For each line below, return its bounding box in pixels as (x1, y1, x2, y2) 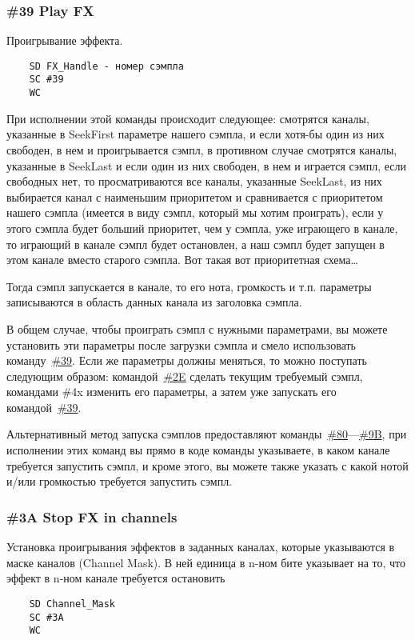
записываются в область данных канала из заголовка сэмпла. (6, 294, 302, 310)
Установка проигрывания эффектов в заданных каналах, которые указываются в (6, 538, 395, 555)
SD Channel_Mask (29, 598, 116, 610)
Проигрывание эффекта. (6, 32, 123, 49)
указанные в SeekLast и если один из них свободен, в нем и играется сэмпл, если (6, 157, 407, 174)
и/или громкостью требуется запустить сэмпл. (6, 473, 233, 490)
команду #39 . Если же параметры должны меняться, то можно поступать (6, 352, 367, 369)
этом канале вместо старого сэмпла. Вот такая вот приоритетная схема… (6, 251, 358, 268)
